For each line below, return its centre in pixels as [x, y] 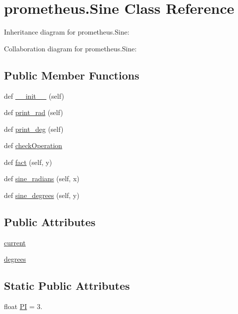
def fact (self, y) [28, 162]
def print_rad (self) [34, 112]
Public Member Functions [72, 75]
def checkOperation [33, 145]
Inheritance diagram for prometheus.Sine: [67, 32]
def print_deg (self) [34, 129]
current [15, 242]
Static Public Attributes [67, 286]
